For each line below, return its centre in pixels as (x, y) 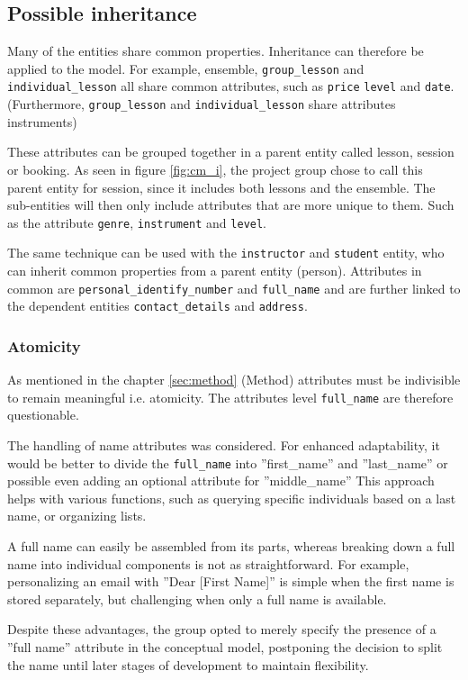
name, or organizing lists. (77, 516)
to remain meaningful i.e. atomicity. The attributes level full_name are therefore (230, 397)
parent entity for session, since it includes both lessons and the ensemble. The (221, 187)
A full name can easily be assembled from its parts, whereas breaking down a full (231, 546)
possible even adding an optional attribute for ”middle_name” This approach (221, 481)
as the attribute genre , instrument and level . (137, 222)
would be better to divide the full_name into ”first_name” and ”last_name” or (228, 462)
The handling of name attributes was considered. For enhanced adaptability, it (224, 445)
